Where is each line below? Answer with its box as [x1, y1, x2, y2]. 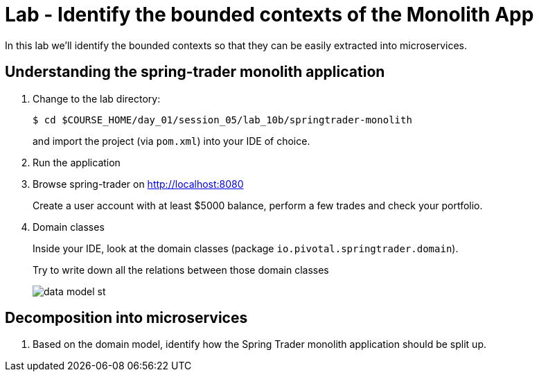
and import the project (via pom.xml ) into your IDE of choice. [33, 134, 310, 147]
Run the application [33, 156, 121, 168]
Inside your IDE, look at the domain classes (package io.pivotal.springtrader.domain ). [33, 242, 459, 254]
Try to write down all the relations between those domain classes [33, 263, 329, 276]
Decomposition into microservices [5, 309, 248, 327]
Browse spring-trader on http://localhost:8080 [33, 177, 244, 190]
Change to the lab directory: [33, 92, 161, 105]
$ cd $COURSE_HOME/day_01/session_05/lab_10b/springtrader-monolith [33, 114, 412, 125]
